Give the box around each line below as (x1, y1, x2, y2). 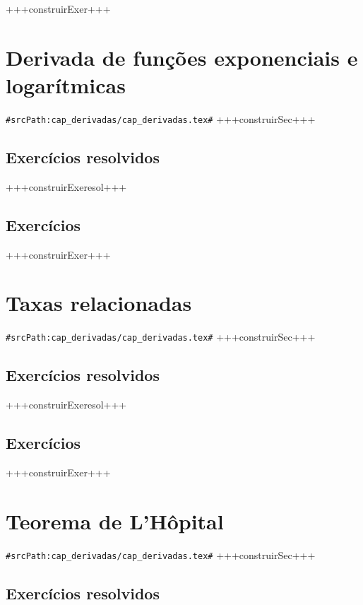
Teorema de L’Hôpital (6, 506, 224, 535)
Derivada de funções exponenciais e (6, 42, 358, 71)
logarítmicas (6, 70, 126, 99)
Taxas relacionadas (6, 288, 192, 317)
